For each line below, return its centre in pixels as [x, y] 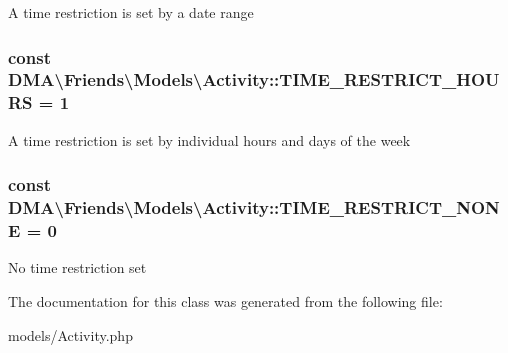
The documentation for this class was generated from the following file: [225, 300]
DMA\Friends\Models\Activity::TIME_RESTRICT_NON [254, 207]
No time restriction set [77, 267]
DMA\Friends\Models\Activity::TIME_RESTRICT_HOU [254, 79]
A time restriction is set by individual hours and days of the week [209, 139]
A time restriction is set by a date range [131, 12]
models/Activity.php [70, 334]
